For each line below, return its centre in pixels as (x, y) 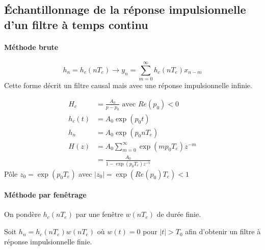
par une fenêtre (99, 214)
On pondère (23, 214)
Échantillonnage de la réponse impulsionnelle (125, 9)
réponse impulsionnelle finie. (48, 241)
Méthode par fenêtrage (45, 195)
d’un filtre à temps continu (76, 24)
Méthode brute (31, 47)
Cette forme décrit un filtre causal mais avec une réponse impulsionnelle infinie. (128, 85)
